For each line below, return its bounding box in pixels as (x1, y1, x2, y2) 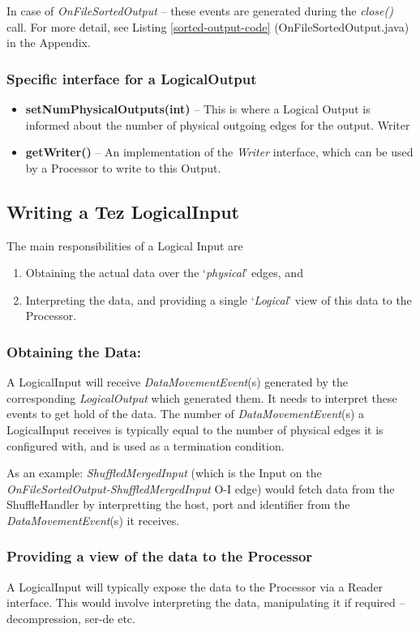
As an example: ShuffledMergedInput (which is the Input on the (6, 464, 322, 481)
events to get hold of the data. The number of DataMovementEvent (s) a (6, 405, 365, 422)
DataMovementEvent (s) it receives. (6, 511, 180, 528)
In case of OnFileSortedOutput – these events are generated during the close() (6, 2, 393, 19)
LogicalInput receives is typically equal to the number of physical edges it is (6, 421, 384, 438)
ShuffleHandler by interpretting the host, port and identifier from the (6, 496, 350, 513)
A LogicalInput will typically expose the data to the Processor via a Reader (6, 578, 384, 595)
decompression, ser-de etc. (6, 609, 135, 626)
